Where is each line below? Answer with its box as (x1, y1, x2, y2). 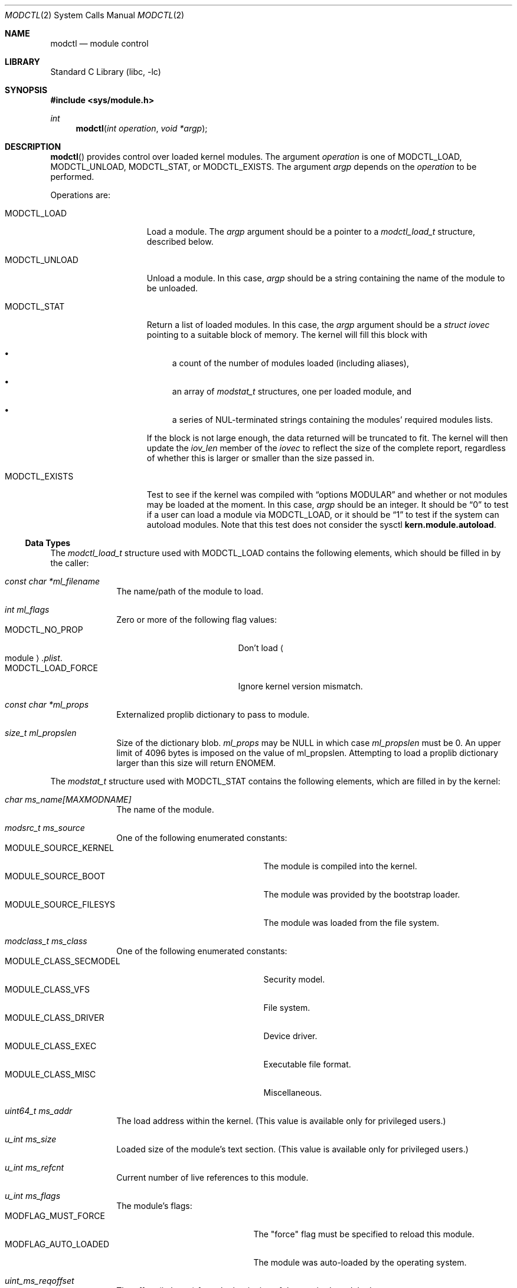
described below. (146, 236, 214, 247)
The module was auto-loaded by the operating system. (253, 1257, 467, 1267)
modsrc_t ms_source (5, 823, 85, 833)
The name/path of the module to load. (116, 586, 264, 596)
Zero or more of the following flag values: (116, 615, 277, 625)
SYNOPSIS (5, 85, 48, 95)
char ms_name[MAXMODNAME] (5, 794, 132, 804)
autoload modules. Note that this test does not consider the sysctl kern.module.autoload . (146, 520, 496, 530)
